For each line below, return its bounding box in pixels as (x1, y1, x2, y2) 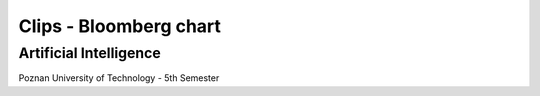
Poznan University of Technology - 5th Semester (18, 72, 220, 84)
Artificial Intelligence (18, 44, 162, 62)
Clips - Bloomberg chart (18, 15, 222, 37)
